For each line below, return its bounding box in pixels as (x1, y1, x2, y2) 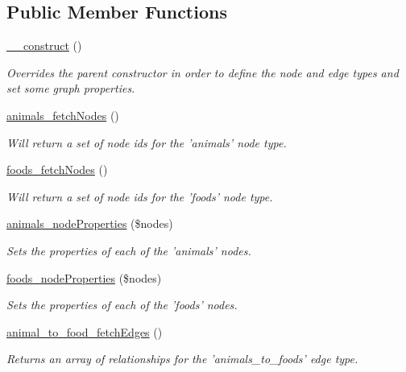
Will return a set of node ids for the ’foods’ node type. (6, 188, 273, 205)
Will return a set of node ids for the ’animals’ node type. (6, 134, 287, 151)
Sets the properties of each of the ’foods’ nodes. (6, 296, 238, 313)
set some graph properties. (6, 80, 135, 97)
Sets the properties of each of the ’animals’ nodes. (6, 242, 251, 258)
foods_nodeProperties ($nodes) (6, 269, 162, 286)
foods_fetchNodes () (6, 161, 108, 178)
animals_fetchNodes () (6, 106, 119, 123)
